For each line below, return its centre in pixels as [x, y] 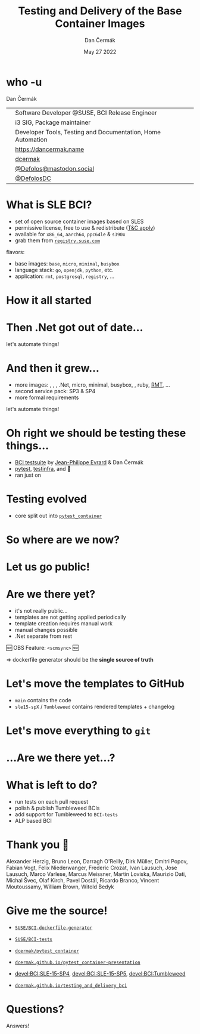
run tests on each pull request [51, 802]
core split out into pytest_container [58, 516]
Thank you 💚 [38, 845]
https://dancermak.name [50, 149]
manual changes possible [46, 629]
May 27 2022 [100, 51]
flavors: [15, 252]
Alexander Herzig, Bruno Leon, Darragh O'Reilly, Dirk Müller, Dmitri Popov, [97, 862]
